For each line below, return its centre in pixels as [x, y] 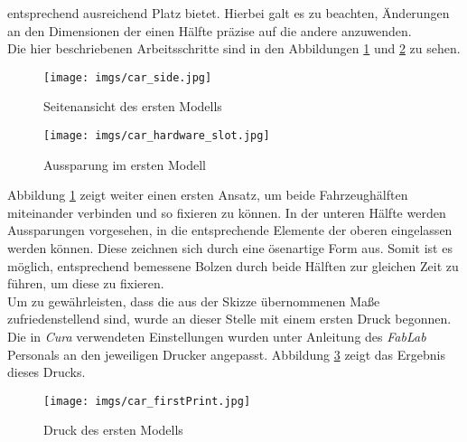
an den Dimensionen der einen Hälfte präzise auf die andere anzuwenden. [210, 30]
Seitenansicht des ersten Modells [133, 106]
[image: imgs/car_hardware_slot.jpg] [157, 136]
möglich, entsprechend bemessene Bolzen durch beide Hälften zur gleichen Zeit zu [233, 265]
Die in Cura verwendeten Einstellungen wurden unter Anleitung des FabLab [217, 337]
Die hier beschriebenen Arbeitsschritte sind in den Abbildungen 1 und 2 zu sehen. [234, 48]
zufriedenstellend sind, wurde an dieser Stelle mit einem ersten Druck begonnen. [229, 319]
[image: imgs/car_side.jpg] [128, 77]
